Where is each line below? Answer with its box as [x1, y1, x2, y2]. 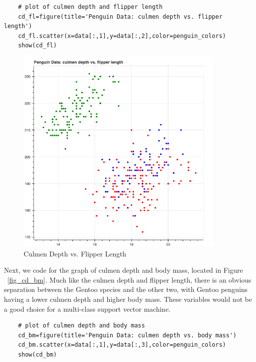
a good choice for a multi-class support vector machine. [4, 303, 171, 314]
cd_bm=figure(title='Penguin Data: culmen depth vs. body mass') [18, 331, 237, 339]
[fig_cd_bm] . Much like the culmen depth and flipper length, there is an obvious [7, 274, 252, 285]
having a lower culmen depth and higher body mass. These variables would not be [4, 293, 252, 304]
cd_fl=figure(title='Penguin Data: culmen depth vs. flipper [18, 13, 223, 20]
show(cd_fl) [18, 42, 57, 49]
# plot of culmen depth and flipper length [18, 3, 163, 10]
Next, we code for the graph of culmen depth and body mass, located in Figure [4, 265, 243, 275]
